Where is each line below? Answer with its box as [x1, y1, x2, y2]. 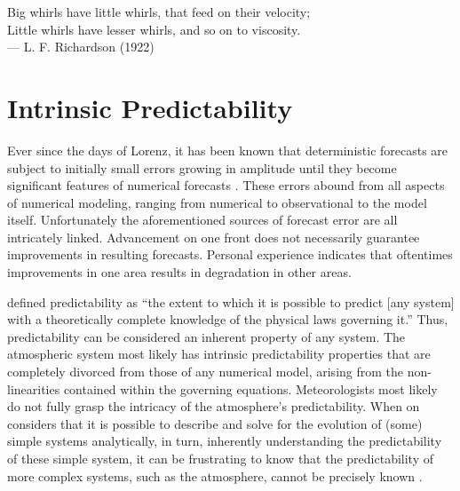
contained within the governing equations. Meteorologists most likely [63, 379, 438, 398]
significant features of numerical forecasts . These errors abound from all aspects [7, 176, 445, 194]
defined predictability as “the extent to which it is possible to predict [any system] [7, 292, 455, 311]
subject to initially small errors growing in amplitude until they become [7, 158, 397, 177]
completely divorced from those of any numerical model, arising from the [7, 362, 404, 381]
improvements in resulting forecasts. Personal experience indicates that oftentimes [7, 245, 453, 264]
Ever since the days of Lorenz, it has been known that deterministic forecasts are [7, 140, 448, 159]
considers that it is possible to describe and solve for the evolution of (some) [7, 414, 423, 432]
